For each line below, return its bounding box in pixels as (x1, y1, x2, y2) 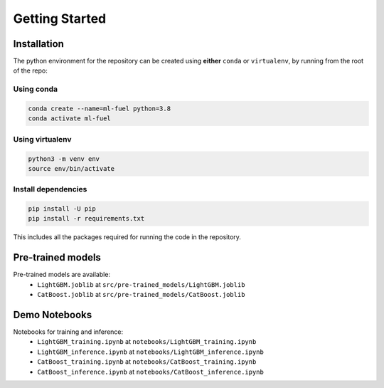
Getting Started (13, 11, 107, 26)
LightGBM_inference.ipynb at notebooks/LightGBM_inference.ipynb (37, 347, 265, 356)
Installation (13, 38, 64, 50)
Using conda (13, 84, 58, 94)
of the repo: (13, 66, 48, 75)
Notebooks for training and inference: (13, 327, 124, 336)
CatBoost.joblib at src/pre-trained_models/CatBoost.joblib (37, 290, 245, 299)
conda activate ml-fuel (28, 115, 112, 122)
